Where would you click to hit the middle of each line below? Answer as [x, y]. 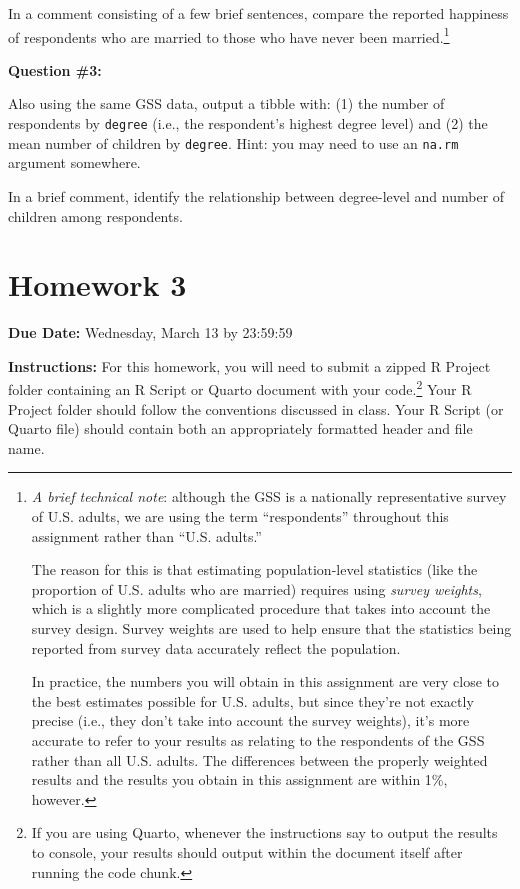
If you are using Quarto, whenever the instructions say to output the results [264, 832]
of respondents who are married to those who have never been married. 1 [229, 35]
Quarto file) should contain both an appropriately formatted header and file [240, 428]
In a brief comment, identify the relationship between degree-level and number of [256, 195]
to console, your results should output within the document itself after [247, 851]
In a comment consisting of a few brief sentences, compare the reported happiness [258, 13]
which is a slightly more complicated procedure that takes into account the [261, 608]
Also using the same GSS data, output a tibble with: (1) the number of [226, 103]
